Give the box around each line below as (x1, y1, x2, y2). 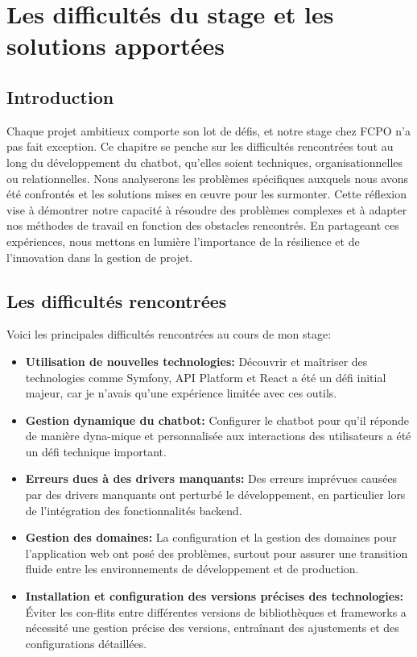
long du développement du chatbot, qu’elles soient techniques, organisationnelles (6, 153, 403, 170)
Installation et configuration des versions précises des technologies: (25, 588, 403, 605)
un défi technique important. (25, 443, 167, 459)
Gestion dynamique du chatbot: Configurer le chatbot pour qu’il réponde (25, 411, 410, 428)
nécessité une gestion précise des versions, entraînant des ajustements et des (25, 619, 399, 636)
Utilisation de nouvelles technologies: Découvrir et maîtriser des (25, 352, 368, 369)
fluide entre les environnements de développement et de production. (25, 560, 359, 577)
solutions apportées (6, 29, 225, 62)
